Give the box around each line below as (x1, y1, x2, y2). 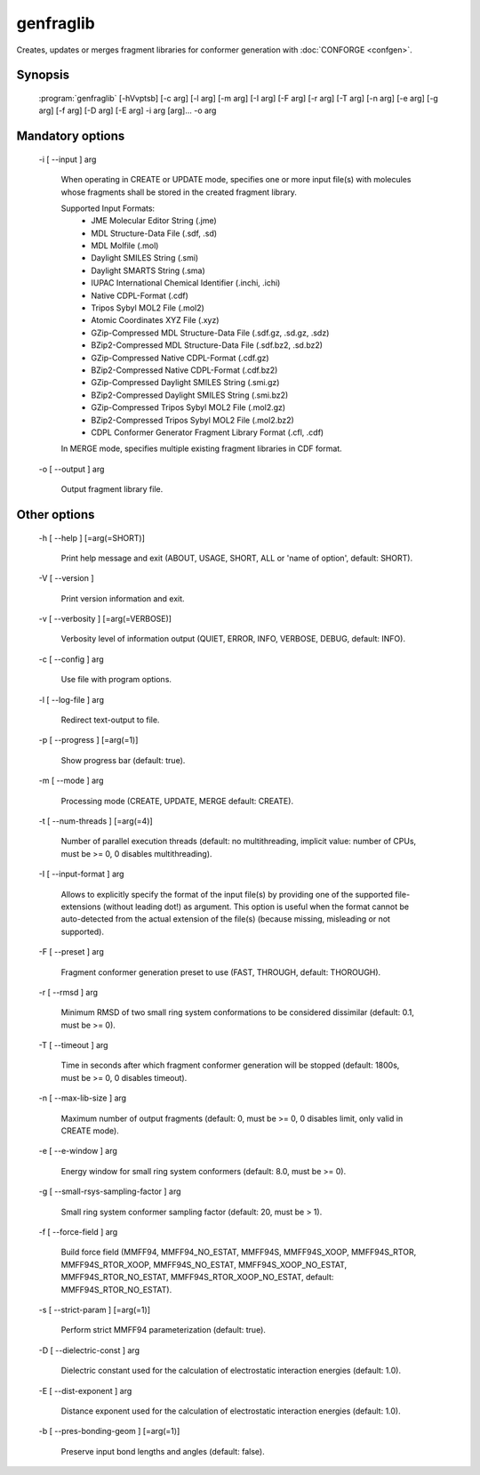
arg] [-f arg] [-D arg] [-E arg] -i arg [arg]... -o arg (38, 105, 217, 116)
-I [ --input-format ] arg (38, 868, 124, 880)
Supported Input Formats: (60, 203, 156, 214)
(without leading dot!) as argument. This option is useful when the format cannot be (102, 901, 410, 912)
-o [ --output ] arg (38, 463, 105, 474)
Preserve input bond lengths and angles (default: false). (60, 1446, 266, 1456)
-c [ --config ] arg (38, 654, 104, 665)
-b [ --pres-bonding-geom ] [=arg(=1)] (38, 1426, 180, 1437)
